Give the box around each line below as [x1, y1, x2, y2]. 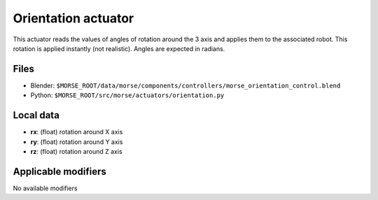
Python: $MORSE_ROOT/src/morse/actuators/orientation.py [30, 91, 225, 99]
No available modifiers [13, 184, 78, 192]
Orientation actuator [13, 10, 134, 26]
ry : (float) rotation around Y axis [30, 137, 123, 146]
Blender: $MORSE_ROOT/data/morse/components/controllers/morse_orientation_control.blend [30, 81, 341, 90]
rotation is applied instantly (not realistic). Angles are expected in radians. [13, 44, 225, 52]
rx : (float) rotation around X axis [30, 128, 123, 136]
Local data [13, 109, 59, 122]
